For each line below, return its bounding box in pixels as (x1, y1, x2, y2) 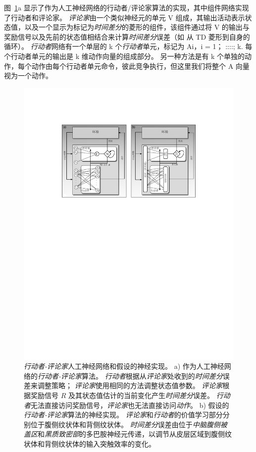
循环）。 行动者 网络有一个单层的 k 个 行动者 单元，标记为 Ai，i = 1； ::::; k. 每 (4, 41, 253, 51)
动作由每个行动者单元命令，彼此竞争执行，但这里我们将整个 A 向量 (31, 60, 250, 71)
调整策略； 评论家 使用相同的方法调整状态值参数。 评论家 (37, 380, 223, 391)
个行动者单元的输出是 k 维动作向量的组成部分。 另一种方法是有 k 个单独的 (4, 50, 245, 61)
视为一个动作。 (4, 70, 52, 81)
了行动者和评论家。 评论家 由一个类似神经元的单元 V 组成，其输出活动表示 (4, 12, 245, 22)
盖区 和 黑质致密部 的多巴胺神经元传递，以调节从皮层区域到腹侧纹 (24, 429, 232, 439)
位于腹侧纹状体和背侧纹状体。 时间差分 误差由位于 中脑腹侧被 (30, 419, 227, 429)
